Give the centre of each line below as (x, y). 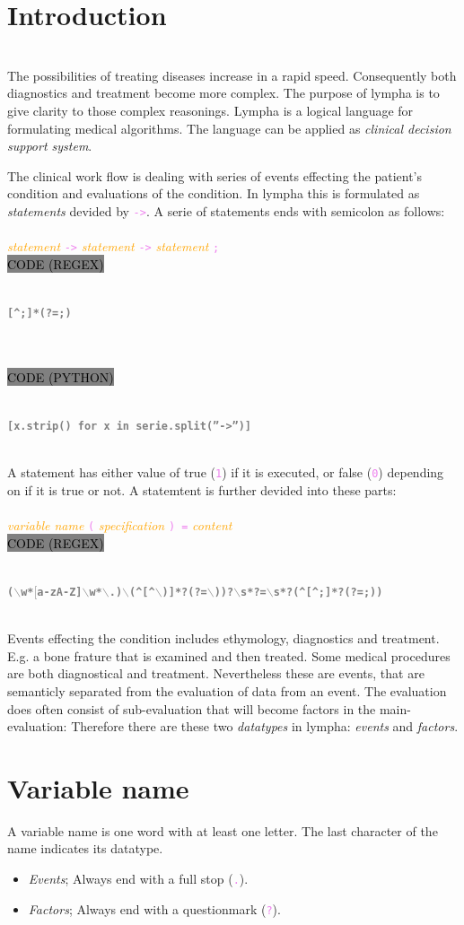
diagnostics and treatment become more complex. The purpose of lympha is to (223, 93)
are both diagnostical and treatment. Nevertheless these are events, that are (216, 673)
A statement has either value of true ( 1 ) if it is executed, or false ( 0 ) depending (226, 472)
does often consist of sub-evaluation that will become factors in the (192, 708)
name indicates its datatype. (85, 848)
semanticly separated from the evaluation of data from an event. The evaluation (227, 690)
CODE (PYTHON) (61, 376)
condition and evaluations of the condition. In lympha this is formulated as (214, 193)
